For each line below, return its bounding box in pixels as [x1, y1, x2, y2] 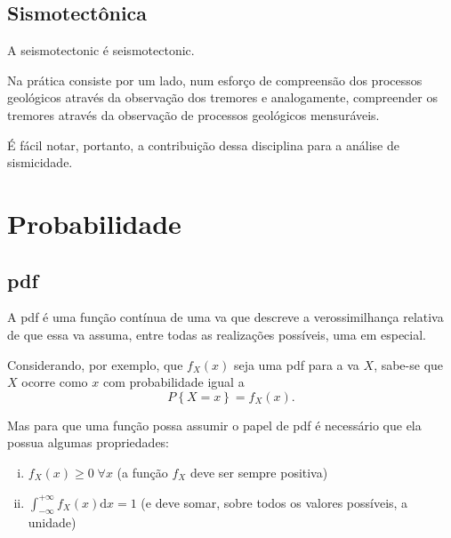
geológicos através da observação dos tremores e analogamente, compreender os [7, 88, 438, 107]
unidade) [28, 513, 77, 532]
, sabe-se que [374, 355, 444, 373]
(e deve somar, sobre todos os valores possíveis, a [141, 493, 408, 511]
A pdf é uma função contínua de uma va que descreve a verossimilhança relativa [7, 308, 444, 326]
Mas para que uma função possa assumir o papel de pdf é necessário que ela [7, 415, 422, 434]
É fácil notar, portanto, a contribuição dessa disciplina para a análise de [7, 135, 399, 154]
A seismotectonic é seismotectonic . [7, 41, 195, 60]
